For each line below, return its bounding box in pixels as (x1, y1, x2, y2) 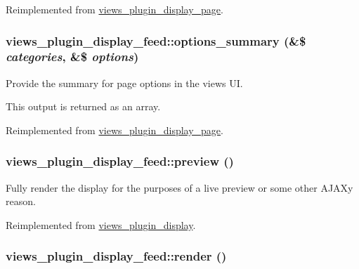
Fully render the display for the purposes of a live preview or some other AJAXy (6, 180, 353, 195)
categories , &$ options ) (6, 48, 139, 65)
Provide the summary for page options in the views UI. (6, 75, 243, 90)
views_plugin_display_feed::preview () (6, 152, 234, 170)
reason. (6, 194, 36, 209)
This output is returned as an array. (6, 99, 161, 114)
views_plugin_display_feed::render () (6, 247, 227, 265)
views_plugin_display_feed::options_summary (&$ (6, 32, 306, 49)
